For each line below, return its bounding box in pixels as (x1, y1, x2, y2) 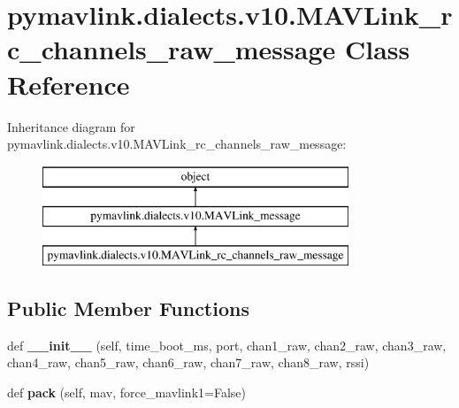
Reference (7, 65, 130, 102)
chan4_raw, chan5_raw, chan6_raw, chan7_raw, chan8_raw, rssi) (7, 353, 370, 372)
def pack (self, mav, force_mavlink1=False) (7, 383, 246, 402)
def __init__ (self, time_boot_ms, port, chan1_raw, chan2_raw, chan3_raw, (7, 335, 447, 354)
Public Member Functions (7, 295, 249, 322)
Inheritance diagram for (7, 117, 135, 135)
